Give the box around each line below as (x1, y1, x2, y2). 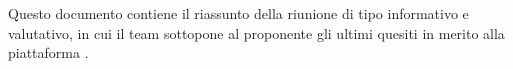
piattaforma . (8, 42, 89, 63)
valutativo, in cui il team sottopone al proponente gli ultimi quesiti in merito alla (8, 22, 505, 43)
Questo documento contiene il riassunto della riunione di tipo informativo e (8, 3, 469, 23)
